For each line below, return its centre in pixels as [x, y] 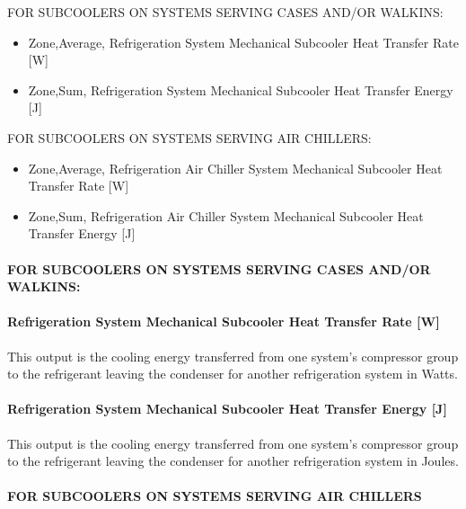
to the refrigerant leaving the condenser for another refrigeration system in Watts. [233, 374]
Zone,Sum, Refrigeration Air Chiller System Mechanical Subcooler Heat [226, 215]
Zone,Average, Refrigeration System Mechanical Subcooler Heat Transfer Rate [243, 42]
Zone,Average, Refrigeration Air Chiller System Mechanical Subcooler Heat [235, 168]
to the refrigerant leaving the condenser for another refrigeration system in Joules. [233, 461]
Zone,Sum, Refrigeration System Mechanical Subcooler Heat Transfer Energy [241, 89]
